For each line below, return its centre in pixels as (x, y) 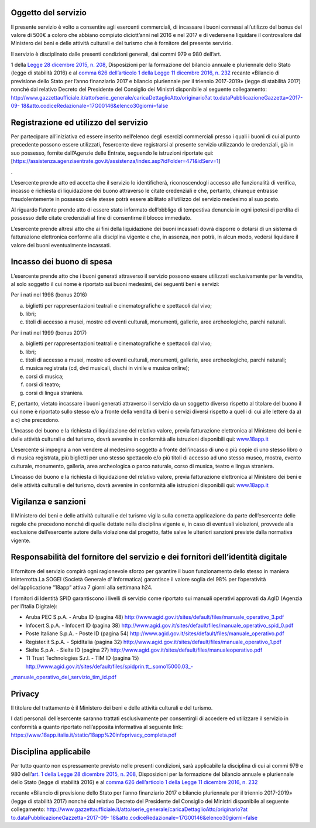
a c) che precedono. (35, 420)
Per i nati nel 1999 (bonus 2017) (49, 333)
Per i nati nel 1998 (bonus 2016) (49, 295)
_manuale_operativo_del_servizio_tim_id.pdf (64, 677)
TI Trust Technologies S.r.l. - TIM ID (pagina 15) (82, 658)
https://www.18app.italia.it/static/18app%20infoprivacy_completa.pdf (94, 735)
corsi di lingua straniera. (55, 393)
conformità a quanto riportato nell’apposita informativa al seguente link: (97, 727)
